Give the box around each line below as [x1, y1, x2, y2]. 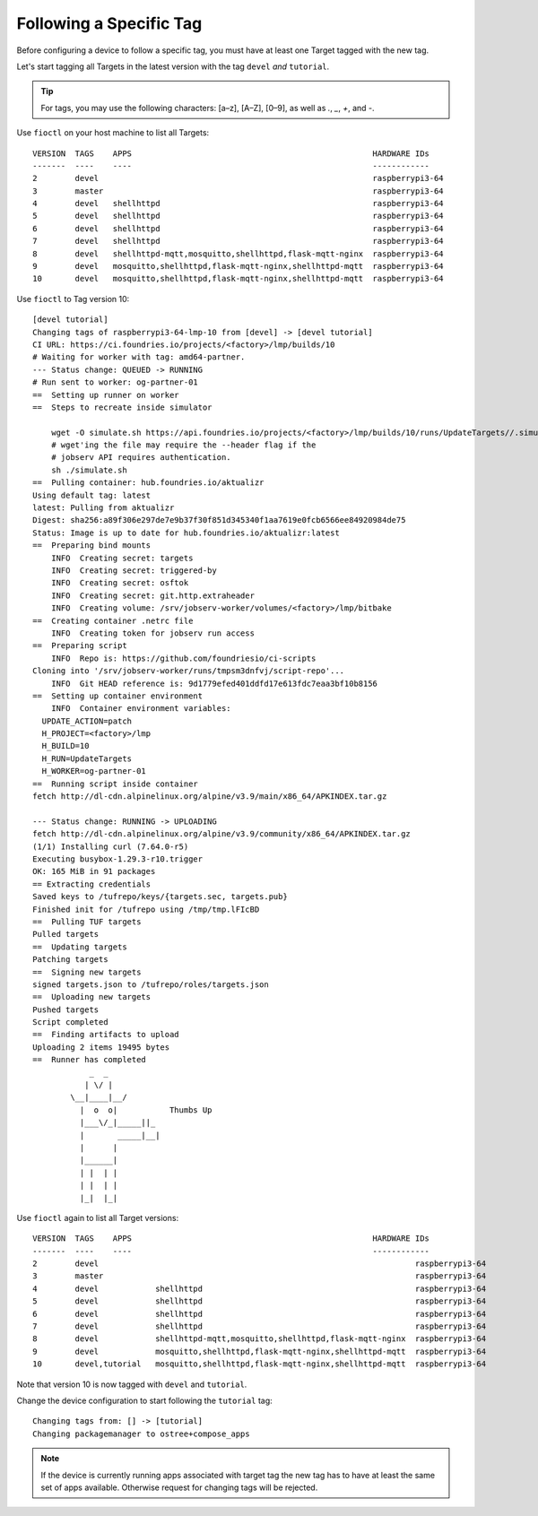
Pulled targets [32, 929, 100, 940]
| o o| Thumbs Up [79, 1105, 213, 1115]
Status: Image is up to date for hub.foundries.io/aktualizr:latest [32, 527, 340, 538]
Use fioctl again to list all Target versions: [16, 1212, 179, 1223]
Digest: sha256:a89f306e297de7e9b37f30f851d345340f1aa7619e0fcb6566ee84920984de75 [32, 515, 406, 525]
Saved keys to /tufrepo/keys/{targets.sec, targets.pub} [32, 892, 289, 902]
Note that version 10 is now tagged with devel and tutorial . [16, 1379, 247, 1390]
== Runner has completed [32, 1054, 147, 1065]
